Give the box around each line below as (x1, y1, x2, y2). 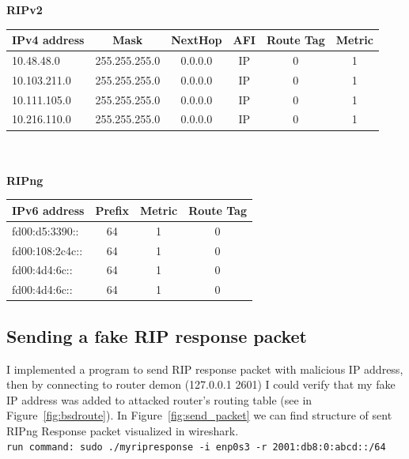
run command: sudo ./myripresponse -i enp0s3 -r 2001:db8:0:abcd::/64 (6, 442, 386, 453)
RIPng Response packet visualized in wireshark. (6, 422, 239, 438)
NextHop (171, 32, 222, 48)
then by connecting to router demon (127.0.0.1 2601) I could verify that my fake (6, 376, 396, 393)
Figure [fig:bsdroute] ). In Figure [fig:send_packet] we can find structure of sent (6, 407, 392, 423)
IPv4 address (12, 32, 85, 48)
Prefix (95, 201, 129, 218)
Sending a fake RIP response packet (6, 323, 307, 348)
